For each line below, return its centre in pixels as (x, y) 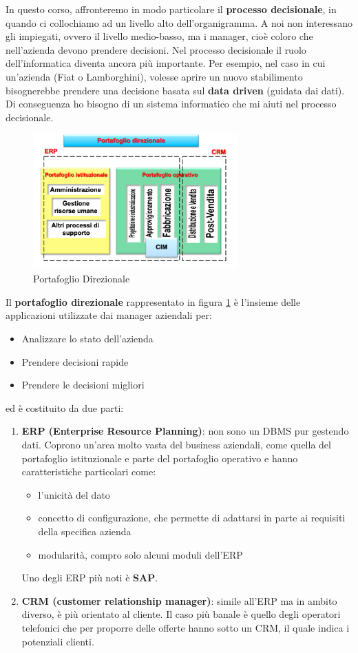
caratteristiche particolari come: (89, 471)
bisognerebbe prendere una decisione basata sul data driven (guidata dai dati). (175, 90)
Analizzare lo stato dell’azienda (87, 339)
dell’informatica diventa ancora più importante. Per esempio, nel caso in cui (166, 63)
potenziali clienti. (58, 641)
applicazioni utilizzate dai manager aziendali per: (109, 315)
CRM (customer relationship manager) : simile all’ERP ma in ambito (179, 600)
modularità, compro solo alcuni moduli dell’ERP (140, 554)
